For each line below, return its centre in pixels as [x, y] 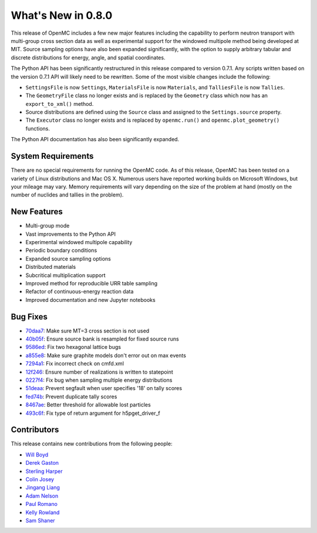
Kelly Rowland [43, 512]
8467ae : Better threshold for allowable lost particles [88, 405]
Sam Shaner [40, 520]
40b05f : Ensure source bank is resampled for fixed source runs [102, 339]
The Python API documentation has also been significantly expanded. [95, 139]
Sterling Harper [44, 471]
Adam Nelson [42, 496]
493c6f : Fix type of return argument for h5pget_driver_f [93, 413]
